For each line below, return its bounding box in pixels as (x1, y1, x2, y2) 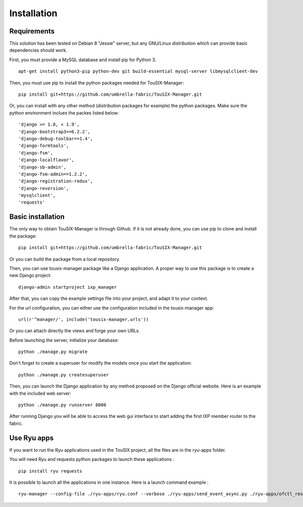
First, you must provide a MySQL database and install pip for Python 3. (9, 56, 157, 63)
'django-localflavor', (18, 157, 75, 163)
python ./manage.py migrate (18, 349, 88, 355)
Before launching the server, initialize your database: (9, 337, 119, 343)
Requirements (9, 27, 55, 35)
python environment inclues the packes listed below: (9, 109, 119, 116)
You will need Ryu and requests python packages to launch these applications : (9, 456, 174, 462)
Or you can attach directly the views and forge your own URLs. (9, 328, 140, 334)
